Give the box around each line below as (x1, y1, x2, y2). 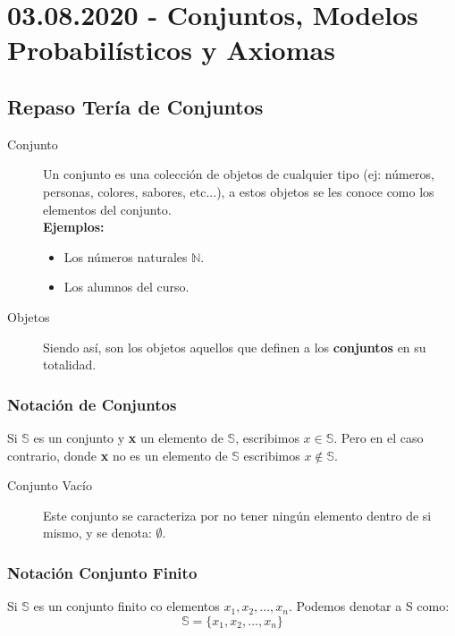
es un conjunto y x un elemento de (33, 428, 223, 446)
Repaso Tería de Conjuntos (7, 92, 264, 120)
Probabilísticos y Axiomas (7, 31, 335, 68)
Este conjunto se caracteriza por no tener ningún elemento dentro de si (43, 505, 432, 524)
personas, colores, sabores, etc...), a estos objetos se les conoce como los (43, 182, 434, 200)
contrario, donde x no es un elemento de (7, 445, 228, 464)
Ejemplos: (43, 217, 105, 236)
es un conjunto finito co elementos (33, 597, 220, 615)
